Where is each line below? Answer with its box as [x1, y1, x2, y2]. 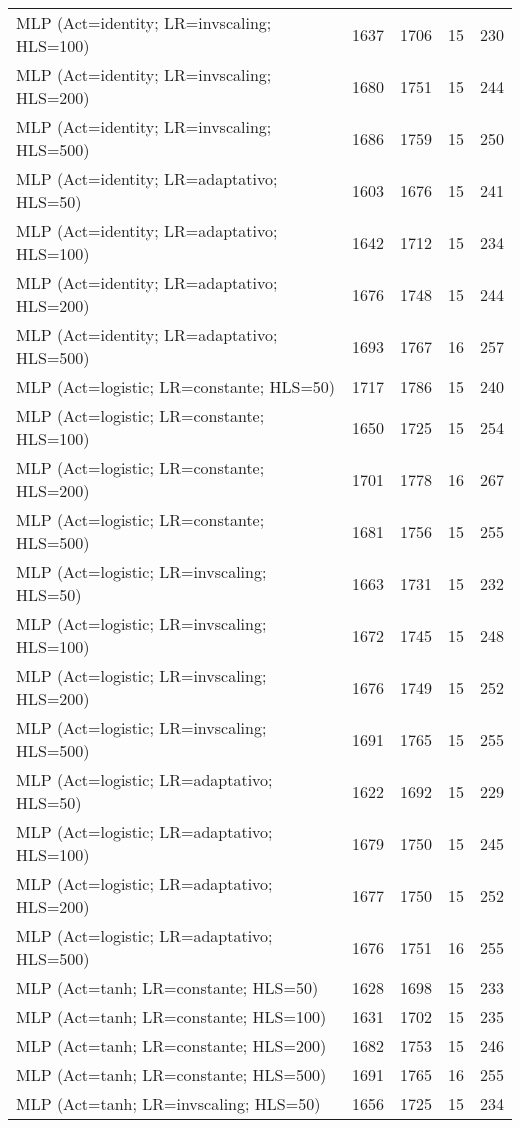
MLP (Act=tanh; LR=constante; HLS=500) [16, 1063, 327, 1086]
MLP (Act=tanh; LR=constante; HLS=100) [16, 1005, 327, 1028]
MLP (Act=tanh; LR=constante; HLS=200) [16, 1034, 327, 1057]
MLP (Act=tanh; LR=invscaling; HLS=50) [16, 1092, 321, 1115]
